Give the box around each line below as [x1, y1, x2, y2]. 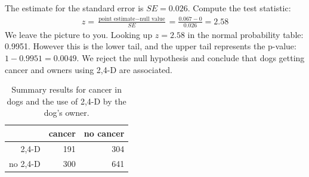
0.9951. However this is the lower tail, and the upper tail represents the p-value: [5, 40, 296, 52]
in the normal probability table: [187, 28, 304, 40]
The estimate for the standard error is [5, 2, 144, 14]
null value [140, 15, 165, 22]
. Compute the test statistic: [187, 2, 291, 14]
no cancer [84, 127, 125, 139]
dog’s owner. [44, 106, 89, 119]
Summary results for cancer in [11, 83, 122, 96]
